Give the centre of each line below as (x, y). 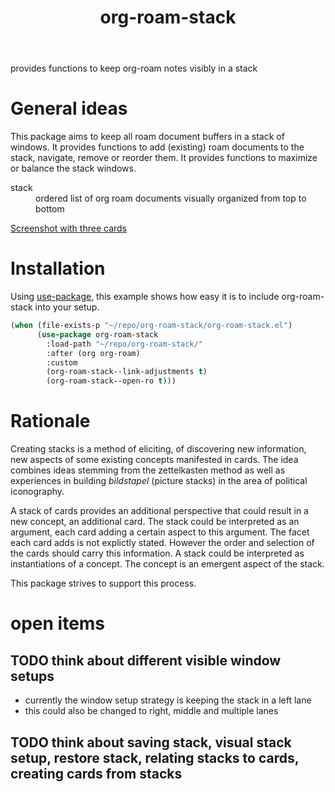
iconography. (37, 492)
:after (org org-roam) (93, 353)
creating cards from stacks (96, 773)
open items (58, 623)
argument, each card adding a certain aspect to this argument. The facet (160, 532)
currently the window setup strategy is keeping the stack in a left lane (168, 700)
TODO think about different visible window (146, 660)
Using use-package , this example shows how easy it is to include (145, 297)
